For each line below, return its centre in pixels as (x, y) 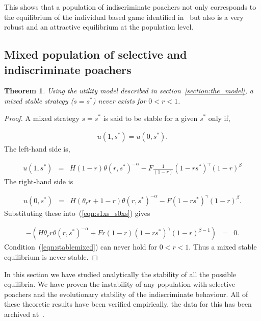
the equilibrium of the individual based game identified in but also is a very (124, 17)
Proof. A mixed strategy (42, 118)
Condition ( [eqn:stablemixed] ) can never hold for (81, 247)
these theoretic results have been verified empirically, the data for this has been (128, 304)
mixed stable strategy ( (39, 100)
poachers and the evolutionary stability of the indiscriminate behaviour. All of (126, 294)
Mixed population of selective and (96, 54)
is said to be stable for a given (150, 118)
